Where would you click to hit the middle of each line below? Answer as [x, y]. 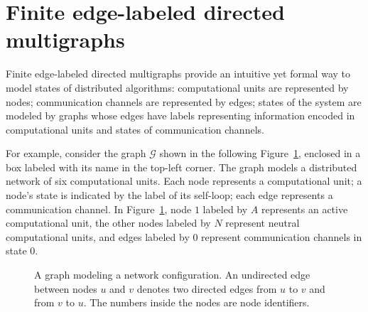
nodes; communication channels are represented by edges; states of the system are [184, 101]
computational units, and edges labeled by [98, 236]
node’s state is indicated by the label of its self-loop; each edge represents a [169, 195]
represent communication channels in [282, 236]
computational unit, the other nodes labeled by [108, 223]
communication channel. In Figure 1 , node [99, 209]
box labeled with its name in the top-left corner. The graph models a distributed [182, 167]
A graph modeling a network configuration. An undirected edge [172, 275]
